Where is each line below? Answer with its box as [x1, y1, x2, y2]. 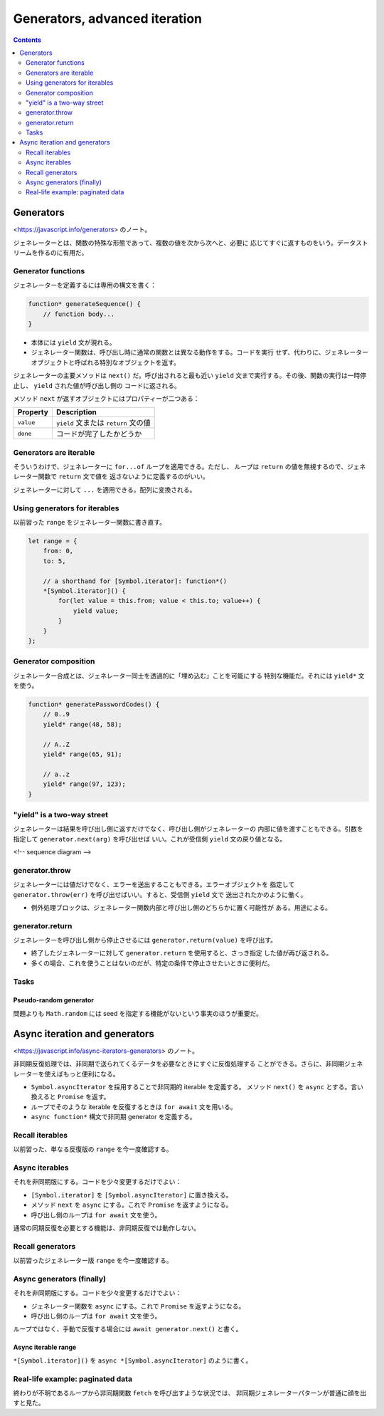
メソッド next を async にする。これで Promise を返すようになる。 [31, 1200, 233, 1210]
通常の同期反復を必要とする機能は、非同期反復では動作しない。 [13, 1223, 201, 1232]
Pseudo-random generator [13, 996, 94, 1005]
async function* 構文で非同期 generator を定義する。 [31, 1113, 196, 1121]
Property [17, 407, 49, 417]
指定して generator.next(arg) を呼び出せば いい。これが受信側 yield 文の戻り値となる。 [13, 834, 287, 843]
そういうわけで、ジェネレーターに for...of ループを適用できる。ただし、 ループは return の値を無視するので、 [13, 463, 348, 471]
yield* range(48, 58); [43, 720, 122, 728]
